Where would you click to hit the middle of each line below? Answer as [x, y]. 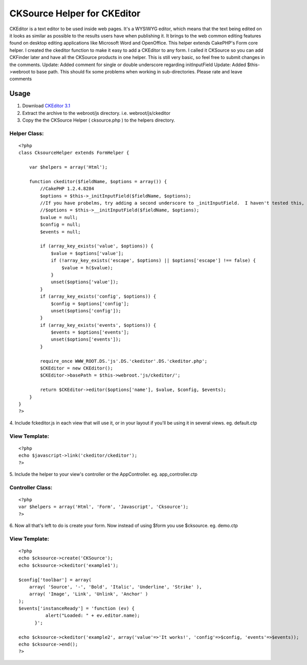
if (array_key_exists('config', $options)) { [98, 297]
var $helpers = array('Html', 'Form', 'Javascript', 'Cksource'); [104, 507]
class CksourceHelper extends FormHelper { [74, 153]
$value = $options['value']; [87, 253]
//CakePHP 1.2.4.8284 [67, 189]
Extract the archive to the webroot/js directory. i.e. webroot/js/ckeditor [96, 113]
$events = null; [60, 232]
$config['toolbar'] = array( [55, 580]
